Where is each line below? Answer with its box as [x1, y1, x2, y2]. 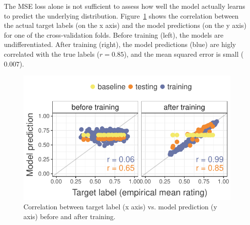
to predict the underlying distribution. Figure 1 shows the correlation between [4, 10, 239, 21]
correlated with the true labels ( [4, 48, 100, 59]
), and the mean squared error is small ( [124, 48, 244, 59]
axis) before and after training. [23, 211, 116, 221]
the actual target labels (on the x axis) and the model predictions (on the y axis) [4, 20, 247, 30]
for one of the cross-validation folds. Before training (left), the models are [4, 29, 224, 40]
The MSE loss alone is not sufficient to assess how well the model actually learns [4, 1, 245, 11]
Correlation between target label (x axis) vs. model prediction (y [23, 202, 217, 212]
